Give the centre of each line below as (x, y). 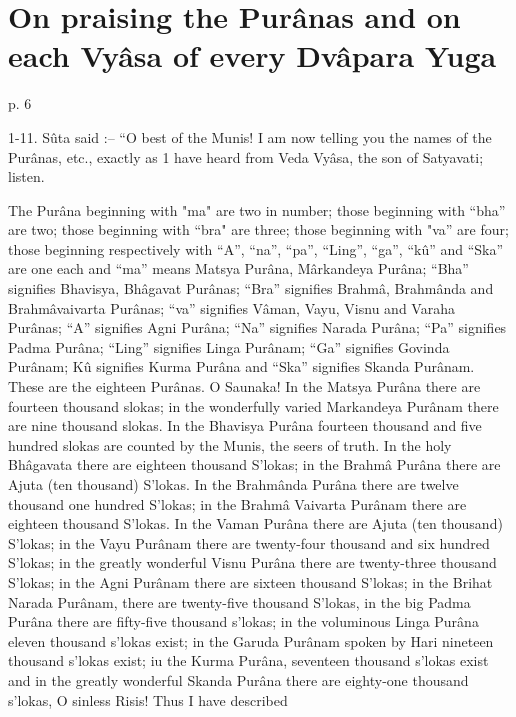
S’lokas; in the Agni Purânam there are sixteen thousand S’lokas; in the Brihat (250, 581)
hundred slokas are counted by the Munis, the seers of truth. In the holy (230, 444)
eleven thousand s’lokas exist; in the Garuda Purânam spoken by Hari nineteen (251, 640)
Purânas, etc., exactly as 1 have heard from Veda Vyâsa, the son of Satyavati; (246, 156)
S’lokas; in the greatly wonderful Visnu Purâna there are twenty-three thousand (252, 562)
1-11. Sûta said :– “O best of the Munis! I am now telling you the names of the (250, 136)
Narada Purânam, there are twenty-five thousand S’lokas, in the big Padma (239, 601)
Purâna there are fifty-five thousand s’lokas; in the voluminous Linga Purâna (243, 621)
